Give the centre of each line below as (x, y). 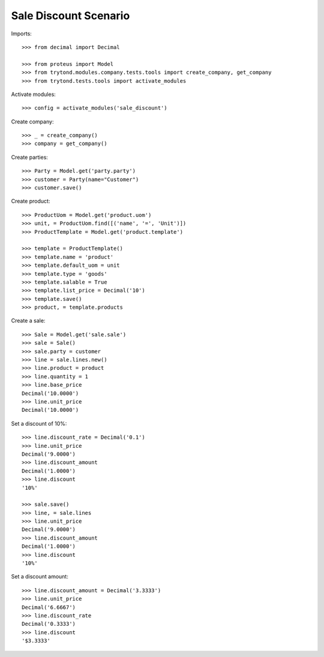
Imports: (22, 34)
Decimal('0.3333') (49, 624)
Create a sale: (28, 321)
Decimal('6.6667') (49, 607)
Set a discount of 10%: (39, 423)
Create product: (31, 201)
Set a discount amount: (40, 577)
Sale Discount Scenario (70, 16)
